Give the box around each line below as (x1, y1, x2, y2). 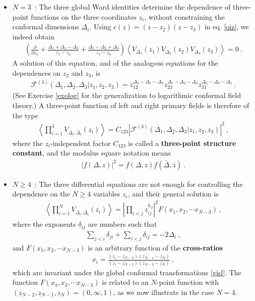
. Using (89, 21, 111, 32)
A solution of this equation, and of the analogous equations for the (12, 58, 218, 68)
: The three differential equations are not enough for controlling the (34, 178, 243, 189)
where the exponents (12, 219, 76, 229)
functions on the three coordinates (31, 11, 137, 22)
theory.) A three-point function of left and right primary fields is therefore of (12, 100, 249, 111)
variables (93, 188, 120, 199)
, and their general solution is (127, 188, 219, 199)
